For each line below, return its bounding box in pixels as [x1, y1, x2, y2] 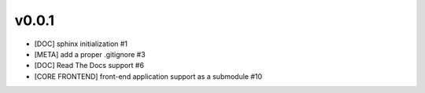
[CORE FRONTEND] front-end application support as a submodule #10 [34, 71, 263, 81]
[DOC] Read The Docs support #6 [34, 61, 145, 70]
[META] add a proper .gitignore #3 [34, 49, 146, 59]
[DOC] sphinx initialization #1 [34, 39, 128, 48]
